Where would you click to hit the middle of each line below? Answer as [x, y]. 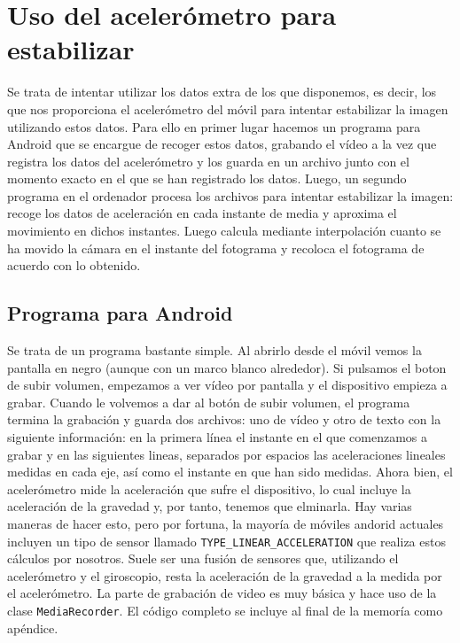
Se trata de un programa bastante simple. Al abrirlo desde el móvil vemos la [214, 350]
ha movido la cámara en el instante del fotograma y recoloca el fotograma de [216, 248]
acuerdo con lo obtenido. [74, 265]
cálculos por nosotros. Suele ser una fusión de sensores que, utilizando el [203, 558]
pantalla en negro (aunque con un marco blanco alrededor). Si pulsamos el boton [227, 367]
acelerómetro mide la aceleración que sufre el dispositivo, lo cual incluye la [209, 488]
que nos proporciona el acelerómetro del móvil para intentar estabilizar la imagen [228, 108]
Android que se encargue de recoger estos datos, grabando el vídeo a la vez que [222, 144]
